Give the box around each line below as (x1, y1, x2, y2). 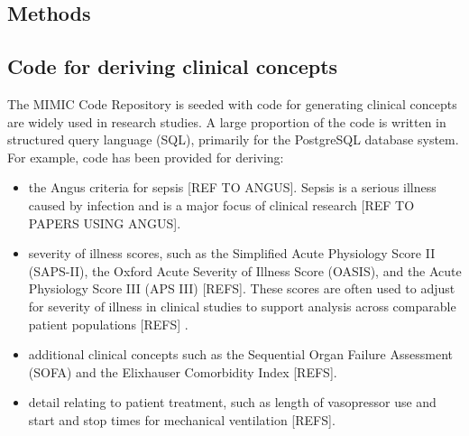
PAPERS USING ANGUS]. (28, 213, 181, 232)
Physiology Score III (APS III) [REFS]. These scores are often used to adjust (28, 279, 455, 298)
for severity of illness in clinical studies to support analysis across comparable (28, 296, 456, 315)
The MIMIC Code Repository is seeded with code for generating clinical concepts (7, 94, 457, 113)
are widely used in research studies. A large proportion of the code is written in (7, 112, 446, 131)
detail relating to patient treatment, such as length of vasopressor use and (28, 393, 437, 412)
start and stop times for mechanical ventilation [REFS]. (28, 410, 336, 429)
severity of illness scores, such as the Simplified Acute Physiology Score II (28, 244, 436, 263)
